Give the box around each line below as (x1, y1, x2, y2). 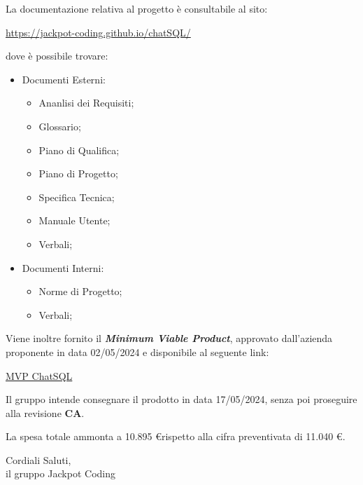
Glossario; (38, 118, 81, 133)
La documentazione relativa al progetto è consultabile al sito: (6, 1, 268, 15)
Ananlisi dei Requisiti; (38, 95, 134, 110)
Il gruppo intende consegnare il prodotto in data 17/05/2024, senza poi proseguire (6, 392, 357, 407)
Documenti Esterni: (22, 71, 106, 86)
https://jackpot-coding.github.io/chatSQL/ (6, 25, 191, 39)
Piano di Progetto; (38, 166, 118, 181)
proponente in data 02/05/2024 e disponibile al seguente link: (6, 344, 269, 359)
